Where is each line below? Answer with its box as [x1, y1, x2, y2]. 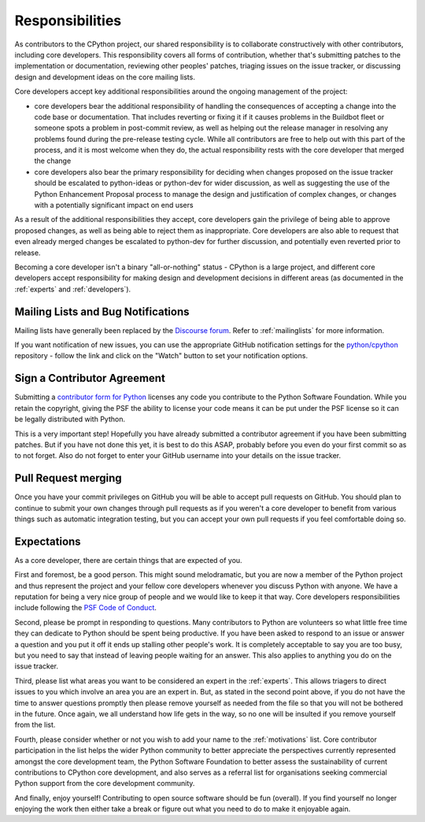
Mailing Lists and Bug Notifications [14, 305, 190, 318]
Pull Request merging [14, 472, 122, 485]
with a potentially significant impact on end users [34, 201, 194, 210]
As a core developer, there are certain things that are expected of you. [14, 555, 243, 565]
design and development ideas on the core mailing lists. [14, 72, 196, 82]
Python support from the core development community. [14, 779, 195, 788]
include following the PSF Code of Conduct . [14, 603, 157, 613]
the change [34, 156, 72, 165]
